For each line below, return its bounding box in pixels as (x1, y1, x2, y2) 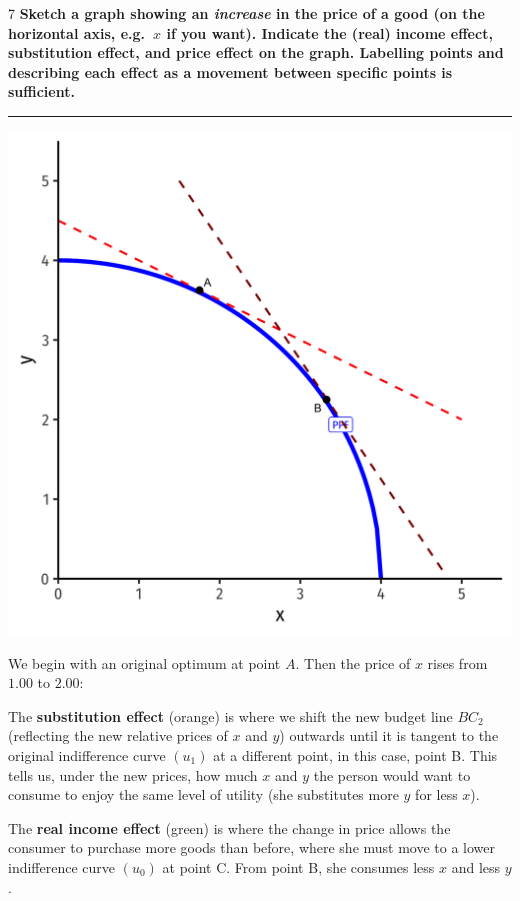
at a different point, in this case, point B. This (213, 744, 498, 765)
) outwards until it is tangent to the (279, 725, 499, 746)
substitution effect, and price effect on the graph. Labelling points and (8, 42, 504, 63)
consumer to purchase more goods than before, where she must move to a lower (8, 837, 496, 858)
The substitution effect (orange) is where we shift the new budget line (8, 705, 453, 726)
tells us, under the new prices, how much (8, 764, 258, 785)
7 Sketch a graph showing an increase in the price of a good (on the (8, 3, 485, 23)
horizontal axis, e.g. (8, 22, 146, 43)
